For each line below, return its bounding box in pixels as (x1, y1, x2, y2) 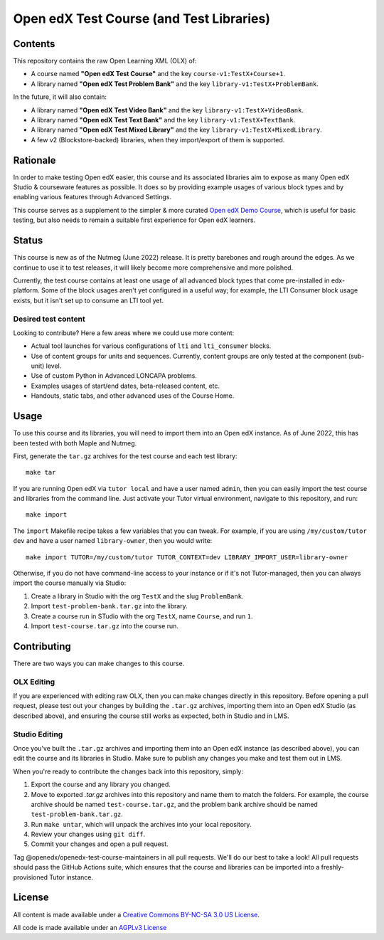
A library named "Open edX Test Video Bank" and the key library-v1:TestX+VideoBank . (31, 105, 304, 114)
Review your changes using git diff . (31, 830, 146, 839)
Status (13, 235, 43, 247)
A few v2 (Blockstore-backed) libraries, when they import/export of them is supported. (31, 135, 285, 144)
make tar (26, 468, 56, 477)
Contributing (13, 640, 71, 653)
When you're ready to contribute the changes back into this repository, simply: (13, 767, 244, 776)
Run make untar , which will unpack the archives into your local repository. (31, 820, 252, 828)
